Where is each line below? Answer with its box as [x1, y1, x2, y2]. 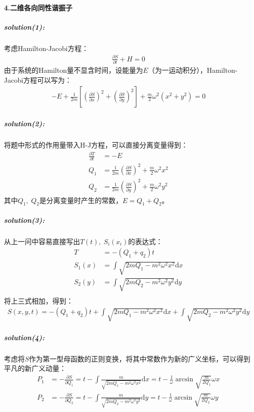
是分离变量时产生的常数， [39, 195, 123, 205]
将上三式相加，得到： [4, 295, 73, 306]
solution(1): [4, 21, 45, 32]
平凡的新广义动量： [4, 363, 66, 373]
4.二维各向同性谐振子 [4, 2, 73, 12]
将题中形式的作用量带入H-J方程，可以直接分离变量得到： [4, 139, 188, 150]
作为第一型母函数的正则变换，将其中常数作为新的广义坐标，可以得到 [29, 353, 251, 363]
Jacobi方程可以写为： [4, 74, 72, 85]
